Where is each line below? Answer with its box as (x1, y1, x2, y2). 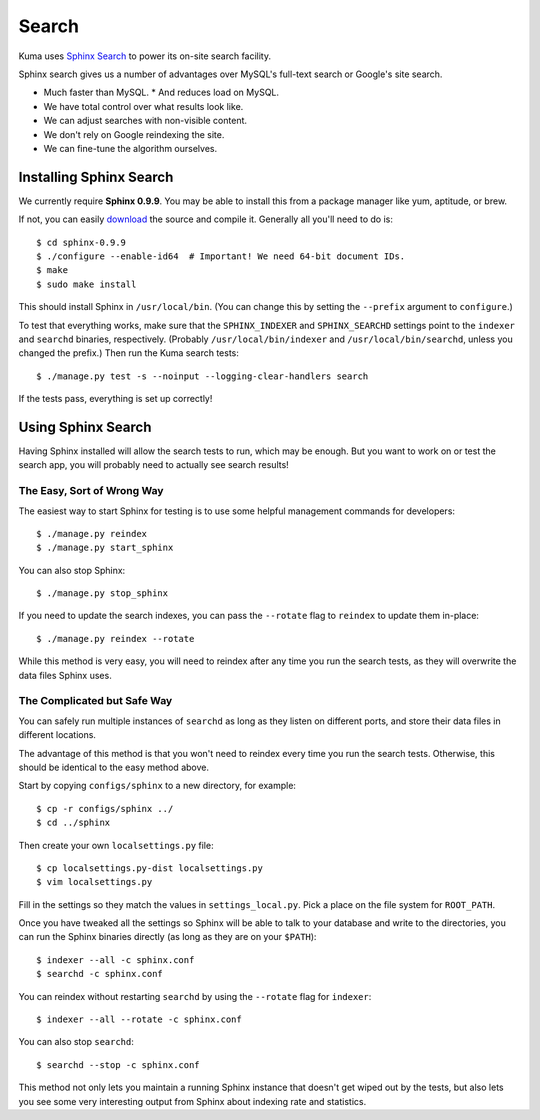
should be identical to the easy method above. (18, 761, 210, 773)
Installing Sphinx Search (18, 168, 174, 185)
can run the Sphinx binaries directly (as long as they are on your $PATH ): (18, 931, 317, 943)
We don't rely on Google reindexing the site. (43, 128, 225, 140)
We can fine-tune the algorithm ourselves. (43, 142, 218, 154)
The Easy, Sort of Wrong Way (18, 484, 164, 498)
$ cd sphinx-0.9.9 (36, 236, 127, 248)
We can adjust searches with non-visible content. (43, 115, 248, 127)
